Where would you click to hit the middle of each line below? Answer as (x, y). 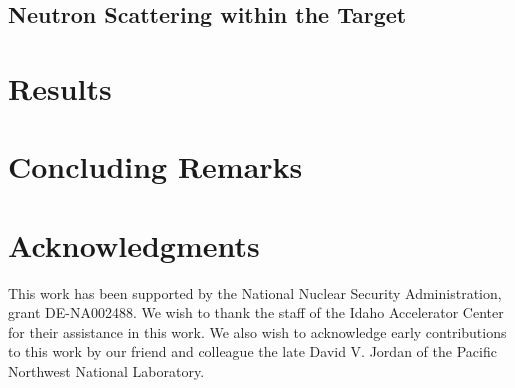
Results (60, 87)
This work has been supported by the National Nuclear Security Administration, (255, 292)
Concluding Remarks (155, 166)
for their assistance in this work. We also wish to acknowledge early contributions (257, 331)
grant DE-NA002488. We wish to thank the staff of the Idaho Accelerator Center (256, 312)
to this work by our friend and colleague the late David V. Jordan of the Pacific (252, 351)
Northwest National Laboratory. (106, 371)
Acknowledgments (134, 244)
